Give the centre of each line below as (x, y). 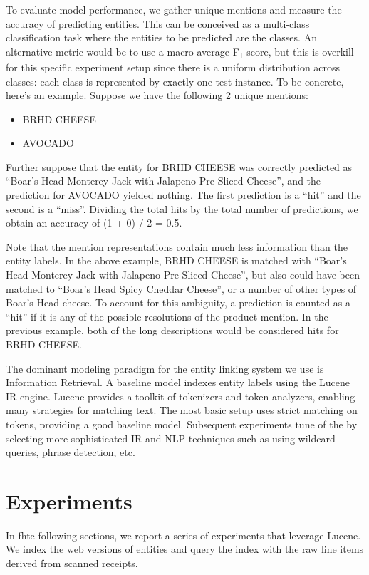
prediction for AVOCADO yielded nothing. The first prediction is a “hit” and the (183, 195)
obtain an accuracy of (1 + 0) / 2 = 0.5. (94, 223)
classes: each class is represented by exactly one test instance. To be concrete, (175, 81)
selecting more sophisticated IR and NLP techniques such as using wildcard (171, 438)
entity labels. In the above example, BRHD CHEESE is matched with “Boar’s (176, 260)
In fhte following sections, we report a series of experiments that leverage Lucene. (183, 535)
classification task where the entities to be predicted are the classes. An (161, 37)
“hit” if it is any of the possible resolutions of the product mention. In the (167, 316)
